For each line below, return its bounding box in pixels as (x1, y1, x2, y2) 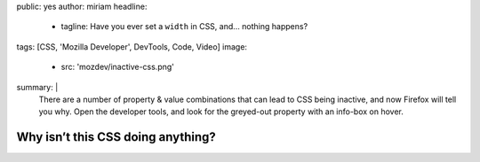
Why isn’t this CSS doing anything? (16, 129, 217, 145)
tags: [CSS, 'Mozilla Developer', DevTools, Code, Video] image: (16, 41, 248, 52)
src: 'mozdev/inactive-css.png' (60, 62, 175, 73)
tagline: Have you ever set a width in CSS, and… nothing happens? (60, 21, 308, 32)
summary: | (16, 81, 59, 92)
